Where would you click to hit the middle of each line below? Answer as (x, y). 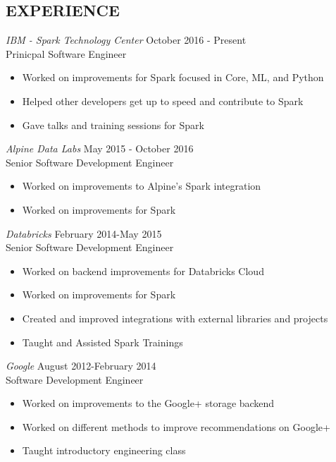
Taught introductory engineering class (104, 450)
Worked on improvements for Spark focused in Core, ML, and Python (173, 77)
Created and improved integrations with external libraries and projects (175, 318)
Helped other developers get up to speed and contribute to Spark (163, 101)
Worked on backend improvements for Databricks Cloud (143, 270)
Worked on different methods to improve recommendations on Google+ (176, 426)
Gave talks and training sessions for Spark (113, 124)
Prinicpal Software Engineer (66, 53)
